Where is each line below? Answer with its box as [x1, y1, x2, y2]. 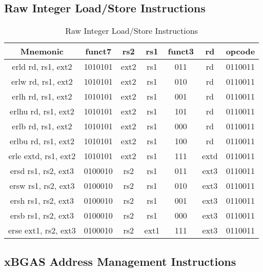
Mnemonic [20, 45, 64, 57]
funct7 [85, 45, 112, 57]
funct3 [168, 45, 194, 57]
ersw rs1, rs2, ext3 [9, 180, 75, 192]
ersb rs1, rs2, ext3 [10, 209, 74, 222]
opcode [226, 45, 255, 57]
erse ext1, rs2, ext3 [8, 224, 76, 237]
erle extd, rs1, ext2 [8, 150, 76, 162]
